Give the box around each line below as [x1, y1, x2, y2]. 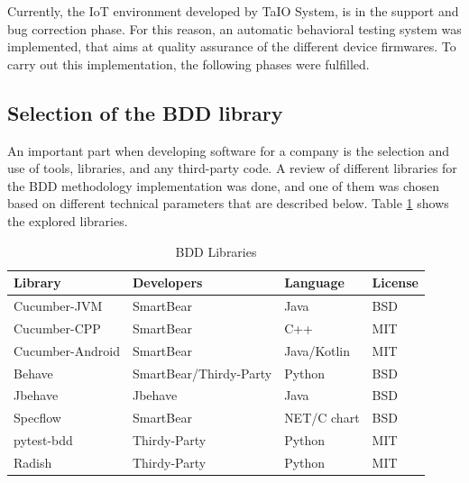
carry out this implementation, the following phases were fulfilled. [7, 54, 370, 73]
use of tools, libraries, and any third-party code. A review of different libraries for [7, 159, 457, 178]
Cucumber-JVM [14, 296, 103, 314]
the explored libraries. [7, 211, 128, 230]
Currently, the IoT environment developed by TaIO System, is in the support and [7, 2, 459, 20]
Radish [14, 452, 52, 471]
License [372, 273, 418, 292]
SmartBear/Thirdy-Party [132, 363, 272, 382]
